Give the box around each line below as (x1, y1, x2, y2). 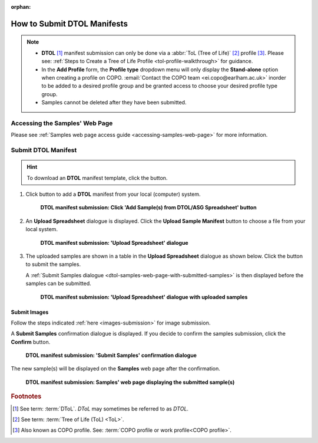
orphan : (11, 4, 31, 10)
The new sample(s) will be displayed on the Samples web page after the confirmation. (11, 365, 221, 372)
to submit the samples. (25, 261, 81, 268)
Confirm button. (11, 338, 51, 345)
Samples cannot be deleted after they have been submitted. (41, 99, 187, 106)
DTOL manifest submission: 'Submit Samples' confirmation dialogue (25, 352, 197, 359)
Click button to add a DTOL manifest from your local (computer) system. (25, 191, 201, 198)
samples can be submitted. (25, 280, 91, 287)
